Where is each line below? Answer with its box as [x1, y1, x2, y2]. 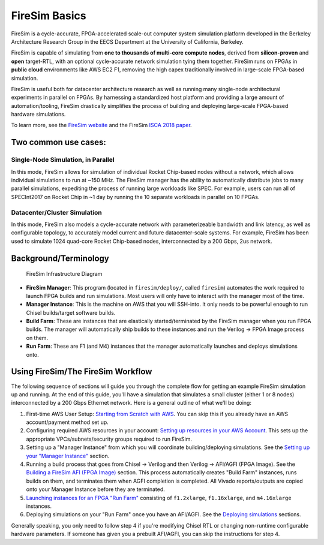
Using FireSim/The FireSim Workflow [11, 366, 152, 377]
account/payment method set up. [26, 418, 109, 426]
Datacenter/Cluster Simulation [11, 208, 102, 216]
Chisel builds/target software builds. [26, 309, 116, 316]
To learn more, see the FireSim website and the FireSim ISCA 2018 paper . [11, 122, 192, 129]
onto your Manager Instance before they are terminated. [26, 486, 165, 493]
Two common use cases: [11, 137, 106, 147]
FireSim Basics [11, 9, 86, 22]
